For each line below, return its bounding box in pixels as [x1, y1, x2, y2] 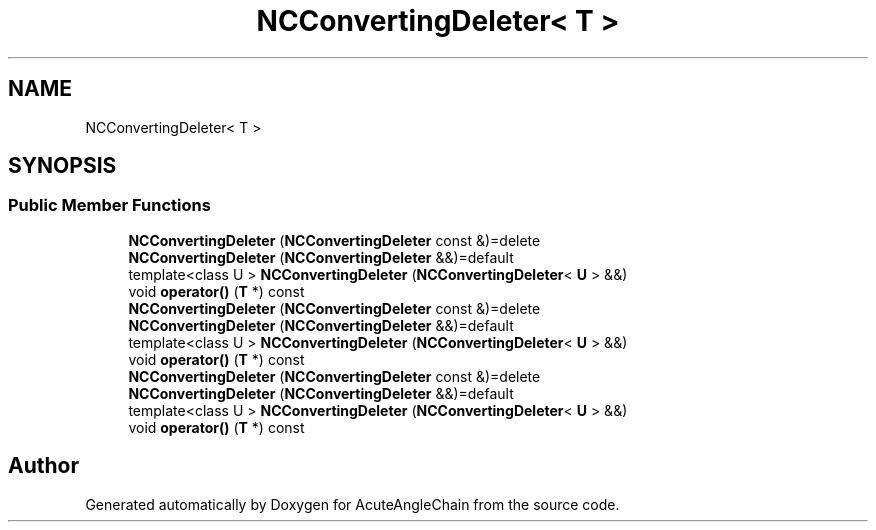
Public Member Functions [8, 195, 211, 216]
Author [8, 453, 79, 479]
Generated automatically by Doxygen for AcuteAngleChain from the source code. [85, 495, 620, 513]
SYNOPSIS [8, 153, 117, 179]
